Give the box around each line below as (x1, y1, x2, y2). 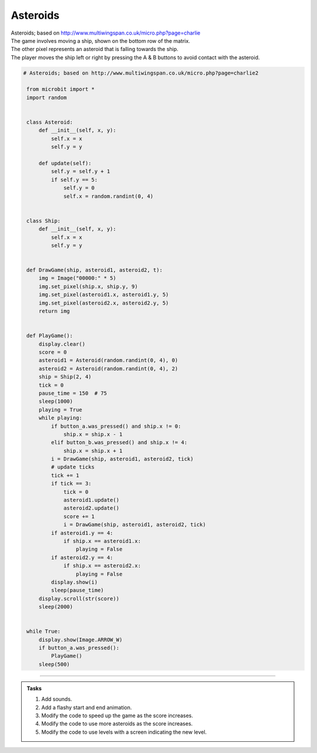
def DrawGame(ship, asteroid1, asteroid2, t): (26, 267, 163, 273)
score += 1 (63, 513, 95, 519)
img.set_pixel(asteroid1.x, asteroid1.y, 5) (38, 291, 169, 298)
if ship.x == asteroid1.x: (63, 538, 141, 544)
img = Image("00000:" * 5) (38, 275, 117, 282)
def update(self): (38, 160, 92, 167)
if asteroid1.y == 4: (50, 529, 114, 536)
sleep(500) (38, 661, 70, 667)
